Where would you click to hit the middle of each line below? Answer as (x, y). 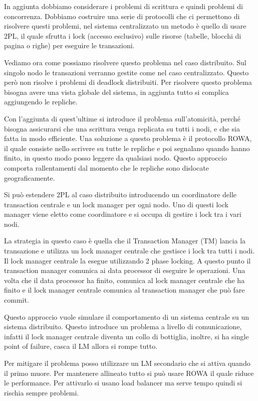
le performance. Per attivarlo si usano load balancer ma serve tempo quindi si (123, 383)
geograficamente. (30, 177)
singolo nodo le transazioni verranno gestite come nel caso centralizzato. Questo (126, 72)
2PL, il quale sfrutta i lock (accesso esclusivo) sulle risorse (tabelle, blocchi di (123, 35)
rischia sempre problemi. (42, 392)
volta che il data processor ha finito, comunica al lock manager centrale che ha (124, 280)
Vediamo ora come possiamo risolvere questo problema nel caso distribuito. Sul (125, 62)
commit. (17, 300)
